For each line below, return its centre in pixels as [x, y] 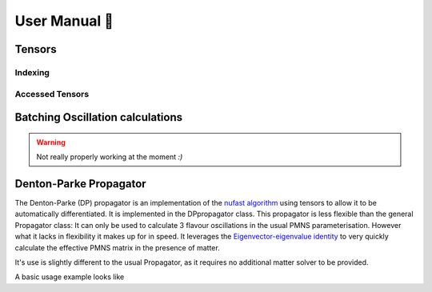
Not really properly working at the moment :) [110, 157]
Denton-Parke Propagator [81, 184]
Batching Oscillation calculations [99, 117]
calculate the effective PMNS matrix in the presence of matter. [117, 247]
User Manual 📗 [64, 21]
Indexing [32, 72]
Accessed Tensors [52, 94]
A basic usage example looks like [70, 277]
